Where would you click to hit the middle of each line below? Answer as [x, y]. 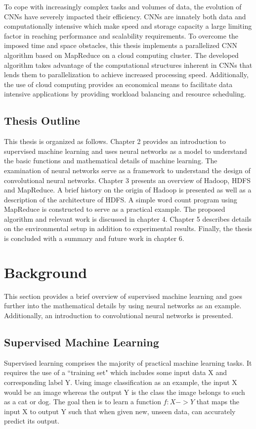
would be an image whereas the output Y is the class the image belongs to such [125, 392]
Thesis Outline [42, 120]
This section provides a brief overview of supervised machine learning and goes [123, 296]
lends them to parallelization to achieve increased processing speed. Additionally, [126, 74]
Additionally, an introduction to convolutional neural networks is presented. [119, 315]
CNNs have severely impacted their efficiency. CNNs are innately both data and [125, 16]
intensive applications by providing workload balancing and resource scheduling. [125, 94]
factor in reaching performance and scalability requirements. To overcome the [121, 35]
